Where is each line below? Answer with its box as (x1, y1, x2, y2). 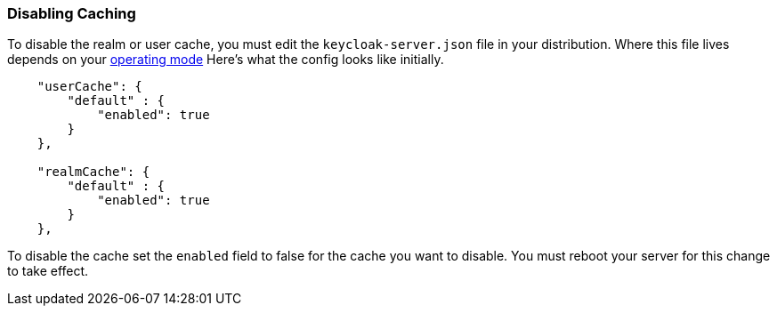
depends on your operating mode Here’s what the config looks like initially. (7, 52, 444, 68)
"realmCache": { (36, 165, 150, 180)
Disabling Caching (7, 4, 136, 22)
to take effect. (7, 263, 89, 279)
